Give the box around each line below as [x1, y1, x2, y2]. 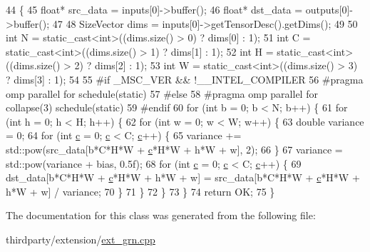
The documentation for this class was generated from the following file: [6, 208, 316, 223]
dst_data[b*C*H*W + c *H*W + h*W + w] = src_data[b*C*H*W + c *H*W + [6, 170, 360, 185]
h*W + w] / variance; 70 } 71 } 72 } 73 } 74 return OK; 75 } [6, 183, 275, 198]
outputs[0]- [305, 2, 353, 16]
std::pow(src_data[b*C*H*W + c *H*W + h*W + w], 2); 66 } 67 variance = [6, 141, 343, 156]
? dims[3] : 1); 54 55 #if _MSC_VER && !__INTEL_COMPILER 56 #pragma [6, 71, 364, 86]
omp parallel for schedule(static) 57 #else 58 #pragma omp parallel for [6, 86, 318, 101]
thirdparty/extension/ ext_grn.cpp [6, 231, 155, 246]
